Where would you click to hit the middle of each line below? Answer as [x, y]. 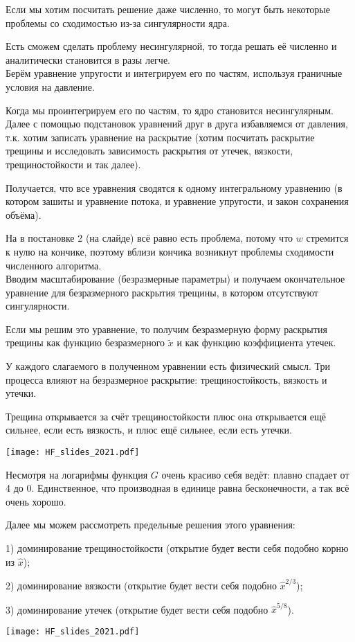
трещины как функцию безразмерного [85, 342]
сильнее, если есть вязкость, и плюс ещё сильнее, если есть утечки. [149, 430]
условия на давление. [50, 86]
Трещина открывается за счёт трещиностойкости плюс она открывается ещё [166, 416]
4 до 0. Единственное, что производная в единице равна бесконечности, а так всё [177, 488]
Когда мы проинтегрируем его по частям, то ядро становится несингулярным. [170, 110]
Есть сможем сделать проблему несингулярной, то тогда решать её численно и [171, 46]
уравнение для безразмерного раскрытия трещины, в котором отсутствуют [162, 292]
